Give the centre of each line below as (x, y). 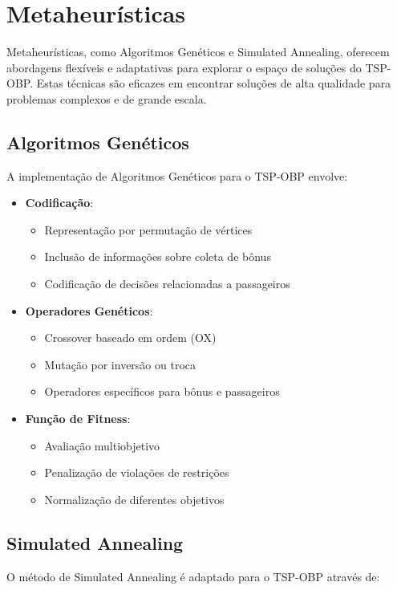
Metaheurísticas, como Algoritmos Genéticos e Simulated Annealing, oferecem (198, 52)
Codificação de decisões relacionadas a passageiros (167, 284)
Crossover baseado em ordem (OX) (130, 338)
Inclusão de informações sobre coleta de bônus (158, 256)
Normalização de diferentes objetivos (134, 499)
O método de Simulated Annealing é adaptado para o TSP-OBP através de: (193, 576)
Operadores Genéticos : (89, 310)
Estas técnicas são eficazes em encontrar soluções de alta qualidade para (214, 83)
